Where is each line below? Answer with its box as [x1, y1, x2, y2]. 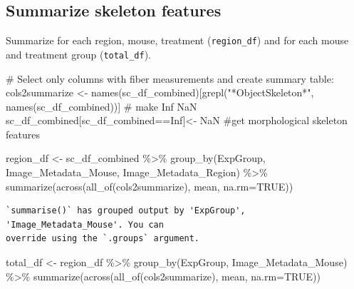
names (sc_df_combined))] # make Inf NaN [6, 98, 197, 113]
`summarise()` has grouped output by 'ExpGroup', [6, 206, 246, 216]
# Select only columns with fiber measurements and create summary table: [6, 71, 334, 86]
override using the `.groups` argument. [6, 233, 200, 244]
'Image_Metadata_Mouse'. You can [6, 219, 164, 230]
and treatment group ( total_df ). [6, 46, 151, 61]
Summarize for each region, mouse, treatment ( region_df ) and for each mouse [6, 33, 349, 48]
